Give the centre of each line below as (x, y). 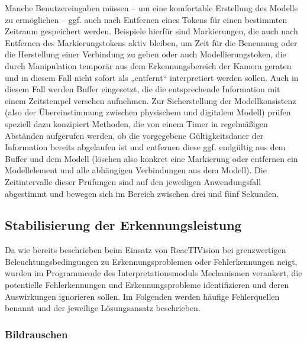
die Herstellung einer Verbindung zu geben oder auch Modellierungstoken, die (146, 54)
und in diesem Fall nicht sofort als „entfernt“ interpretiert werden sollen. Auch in (152, 77)
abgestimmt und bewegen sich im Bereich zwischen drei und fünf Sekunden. (142, 193)
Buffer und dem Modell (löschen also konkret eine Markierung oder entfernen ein (151, 158)
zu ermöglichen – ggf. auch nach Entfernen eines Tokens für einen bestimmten (146, 19)
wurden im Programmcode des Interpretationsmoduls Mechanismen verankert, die (153, 273)
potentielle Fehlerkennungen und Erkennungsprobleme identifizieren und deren (147, 285)
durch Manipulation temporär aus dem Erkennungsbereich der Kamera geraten (148, 65)
